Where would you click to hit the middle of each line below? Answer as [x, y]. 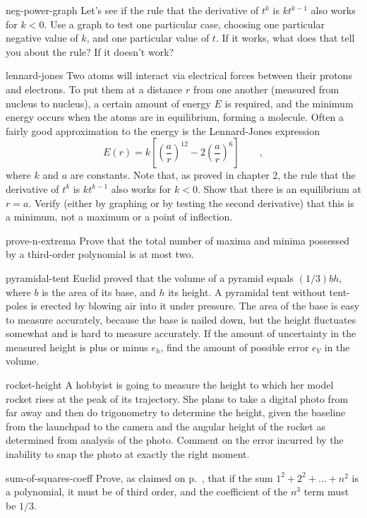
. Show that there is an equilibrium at [279, 188]
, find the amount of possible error [235, 347]
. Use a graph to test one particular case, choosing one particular [184, 24]
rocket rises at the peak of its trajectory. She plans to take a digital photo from [177, 398]
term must [326, 491]
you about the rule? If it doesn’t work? [90, 51]
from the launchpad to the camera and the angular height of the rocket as [166, 426]
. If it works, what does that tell [285, 38]
